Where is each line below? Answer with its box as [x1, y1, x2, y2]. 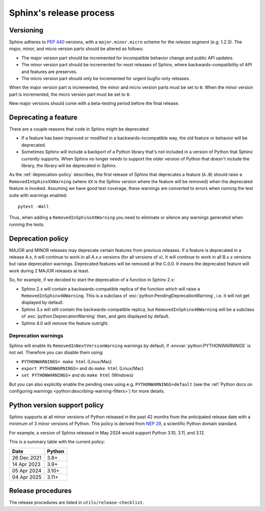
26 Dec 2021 [12, 454, 42, 461]
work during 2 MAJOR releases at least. [9, 268, 90, 273]
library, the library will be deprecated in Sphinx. [21, 162, 117, 169]
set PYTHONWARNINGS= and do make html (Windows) [21, 372, 133, 378]
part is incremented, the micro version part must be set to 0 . [9, 91, 131, 97]
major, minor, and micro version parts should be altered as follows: [9, 46, 144, 52]
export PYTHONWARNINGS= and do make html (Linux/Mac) [21, 365, 144, 371]
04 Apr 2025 [12, 474, 42, 481]
